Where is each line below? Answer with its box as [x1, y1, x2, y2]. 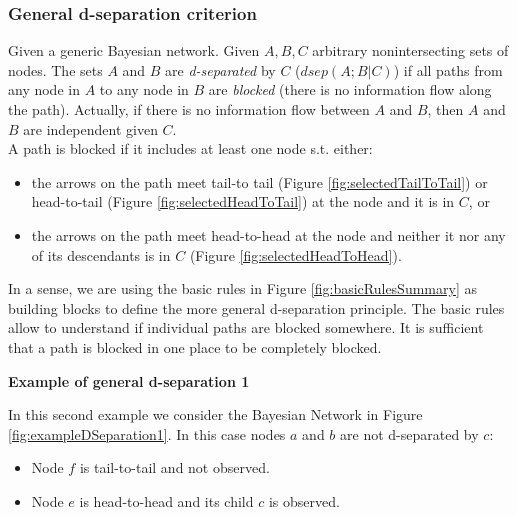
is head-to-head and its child [79, 490, 254, 511]
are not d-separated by [340, 423, 479, 444]
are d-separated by [165, 59, 276, 80]
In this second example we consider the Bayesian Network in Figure [8, 404, 423, 425]
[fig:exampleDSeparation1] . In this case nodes [8, 423, 286, 444]
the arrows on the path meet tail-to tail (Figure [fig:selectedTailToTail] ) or [31, 171, 488, 192]
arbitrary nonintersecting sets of [312, 40, 509, 61]
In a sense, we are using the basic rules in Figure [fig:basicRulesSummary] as [8, 278, 477, 299]
